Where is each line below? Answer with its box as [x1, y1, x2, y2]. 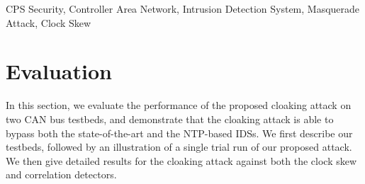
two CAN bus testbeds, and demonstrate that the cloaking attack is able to [6, 111, 334, 126]
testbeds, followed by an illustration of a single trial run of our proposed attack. [6, 139, 352, 154]
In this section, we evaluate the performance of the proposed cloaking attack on [6, 98, 352, 113]
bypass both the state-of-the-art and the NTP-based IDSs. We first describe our [6, 125, 353, 140]
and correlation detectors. [6, 167, 117, 182]
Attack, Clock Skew [6, 15, 91, 30]
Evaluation [6, 57, 112, 86]
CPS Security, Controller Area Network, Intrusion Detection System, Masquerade [6, 1, 360, 16]
